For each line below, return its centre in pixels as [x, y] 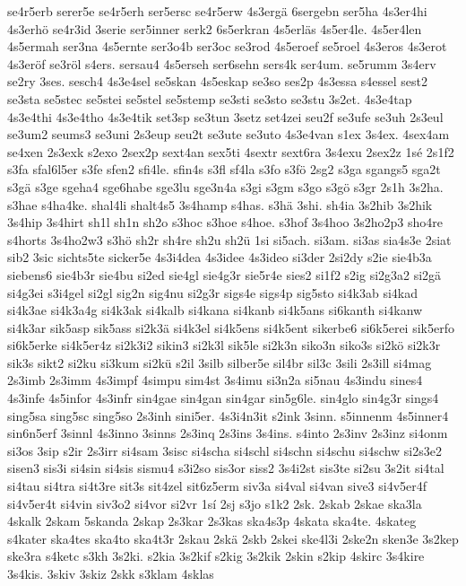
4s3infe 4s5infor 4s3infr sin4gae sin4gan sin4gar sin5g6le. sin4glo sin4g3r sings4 [223, 398]
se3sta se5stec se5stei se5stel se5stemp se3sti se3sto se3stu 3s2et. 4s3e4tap [210, 98]
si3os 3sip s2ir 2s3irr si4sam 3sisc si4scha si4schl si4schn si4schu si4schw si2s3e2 [224, 450]
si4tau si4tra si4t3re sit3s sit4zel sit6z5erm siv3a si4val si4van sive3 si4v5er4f [217, 486]
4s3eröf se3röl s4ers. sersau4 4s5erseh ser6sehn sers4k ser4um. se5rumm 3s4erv [222, 63]
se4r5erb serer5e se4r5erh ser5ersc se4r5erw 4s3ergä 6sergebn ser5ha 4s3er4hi [217, 11]
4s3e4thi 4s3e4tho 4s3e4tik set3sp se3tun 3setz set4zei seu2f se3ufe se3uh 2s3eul [225, 116]
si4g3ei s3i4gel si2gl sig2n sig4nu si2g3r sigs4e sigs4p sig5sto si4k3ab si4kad [213, 292]
